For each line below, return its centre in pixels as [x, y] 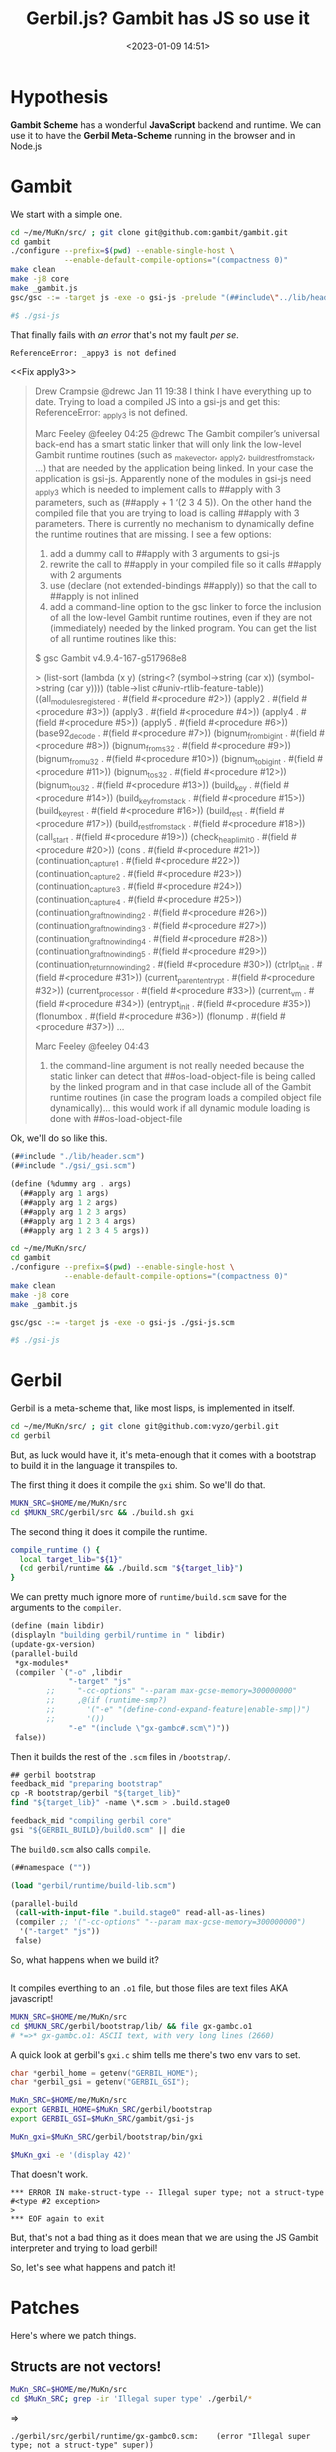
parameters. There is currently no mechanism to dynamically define [174, 523]
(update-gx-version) [53, 1644]
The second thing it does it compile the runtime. [109, 1531]
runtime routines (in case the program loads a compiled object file [185, 1098]
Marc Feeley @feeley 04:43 [92, 1046]
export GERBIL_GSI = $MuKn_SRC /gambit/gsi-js [102, 2119]
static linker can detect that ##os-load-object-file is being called [182, 1076]
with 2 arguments [86, 574]
